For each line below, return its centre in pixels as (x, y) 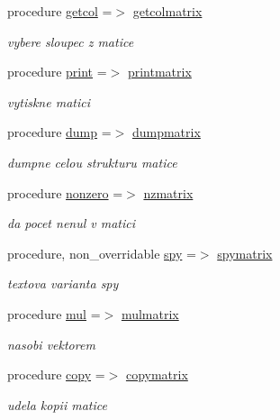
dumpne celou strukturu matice (92, 162)
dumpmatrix (166, 132)
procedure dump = (59, 132)
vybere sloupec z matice (71, 41)
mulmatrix (150, 313)
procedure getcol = (60, 11)
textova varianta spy (63, 283)
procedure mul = (54, 313)
